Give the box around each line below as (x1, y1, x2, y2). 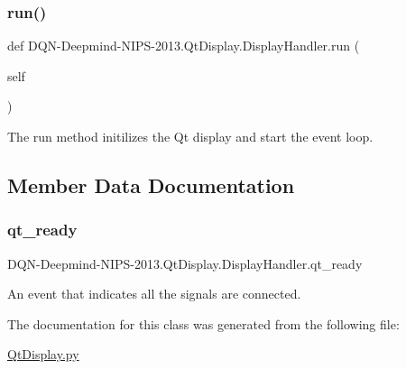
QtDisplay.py (7, 345, 79, 364)
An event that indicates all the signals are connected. (7, 284, 301, 303)
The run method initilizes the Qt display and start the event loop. (7, 127, 374, 145)
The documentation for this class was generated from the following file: (7, 314, 400, 333)
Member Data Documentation (7, 171, 295, 198)
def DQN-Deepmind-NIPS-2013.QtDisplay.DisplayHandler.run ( (7, 36, 360, 55)
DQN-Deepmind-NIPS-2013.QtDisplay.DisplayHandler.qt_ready (7, 254, 363, 272)
